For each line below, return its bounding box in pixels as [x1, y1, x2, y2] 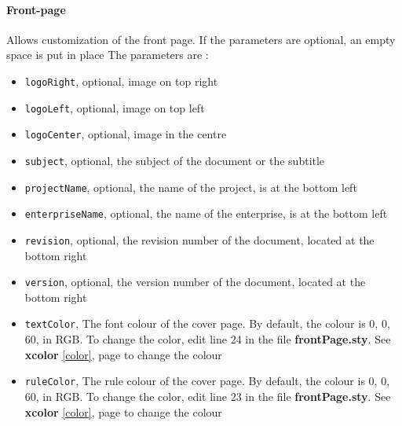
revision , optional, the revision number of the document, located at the [24, 231, 375, 248]
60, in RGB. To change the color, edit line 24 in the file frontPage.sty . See [24, 331, 391, 347]
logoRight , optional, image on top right [24, 72, 218, 89]
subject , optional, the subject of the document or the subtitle [24, 152, 325, 168]
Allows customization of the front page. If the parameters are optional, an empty [6, 31, 396, 47]
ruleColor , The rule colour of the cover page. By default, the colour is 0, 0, [24, 373, 390, 389]
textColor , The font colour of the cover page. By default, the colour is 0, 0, [24, 315, 390, 332]
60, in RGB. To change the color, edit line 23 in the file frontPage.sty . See [24, 387, 391, 404]
